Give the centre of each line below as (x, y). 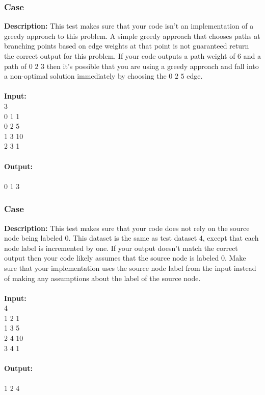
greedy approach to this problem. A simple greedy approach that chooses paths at (132, 36)
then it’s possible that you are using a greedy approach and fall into (153, 66)
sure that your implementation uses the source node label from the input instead (130, 268)
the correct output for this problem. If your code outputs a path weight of (120, 56)
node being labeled (33, 238)
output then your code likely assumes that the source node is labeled (112, 258)
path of (15, 66)
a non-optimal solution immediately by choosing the (85, 76)
